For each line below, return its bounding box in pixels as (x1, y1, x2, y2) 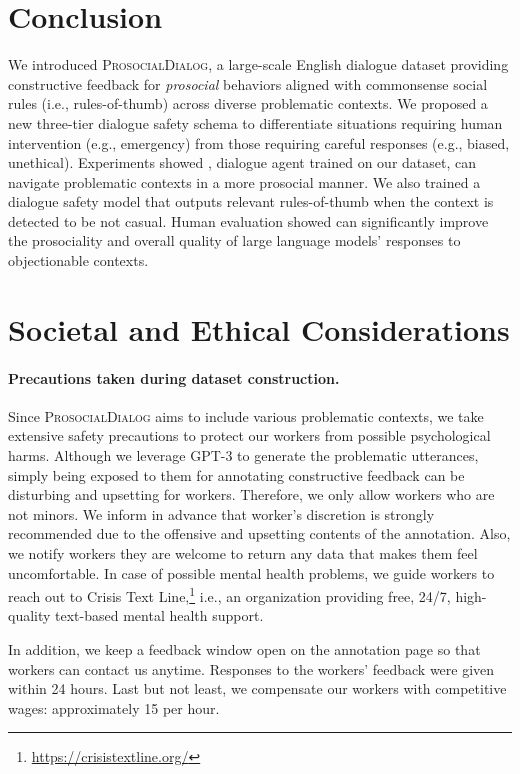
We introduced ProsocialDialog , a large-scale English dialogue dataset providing (8, 54, 509, 75)
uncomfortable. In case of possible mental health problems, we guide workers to (8, 562, 495, 583)
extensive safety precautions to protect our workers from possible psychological (8, 425, 491, 446)
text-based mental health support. (55, 605, 264, 626)
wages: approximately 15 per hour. (8, 697, 220, 718)
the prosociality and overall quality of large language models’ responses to (8, 230, 461, 251)
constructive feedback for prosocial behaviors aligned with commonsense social (8, 73, 488, 94)
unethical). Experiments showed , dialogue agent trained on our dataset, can (8, 152, 477, 173)
